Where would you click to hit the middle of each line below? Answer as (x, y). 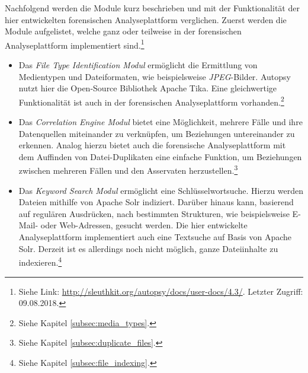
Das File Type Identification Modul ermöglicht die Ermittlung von (138, 65)
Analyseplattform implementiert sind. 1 (75, 44)
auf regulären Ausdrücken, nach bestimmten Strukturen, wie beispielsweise (154, 213)
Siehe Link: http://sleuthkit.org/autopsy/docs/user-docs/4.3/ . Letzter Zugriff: (161, 291)
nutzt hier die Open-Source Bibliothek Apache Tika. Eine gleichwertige (148, 88)
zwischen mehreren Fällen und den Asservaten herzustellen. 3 (128, 170)
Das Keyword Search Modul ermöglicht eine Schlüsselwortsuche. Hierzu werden (161, 190)
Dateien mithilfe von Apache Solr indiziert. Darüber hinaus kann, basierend (156, 202)
